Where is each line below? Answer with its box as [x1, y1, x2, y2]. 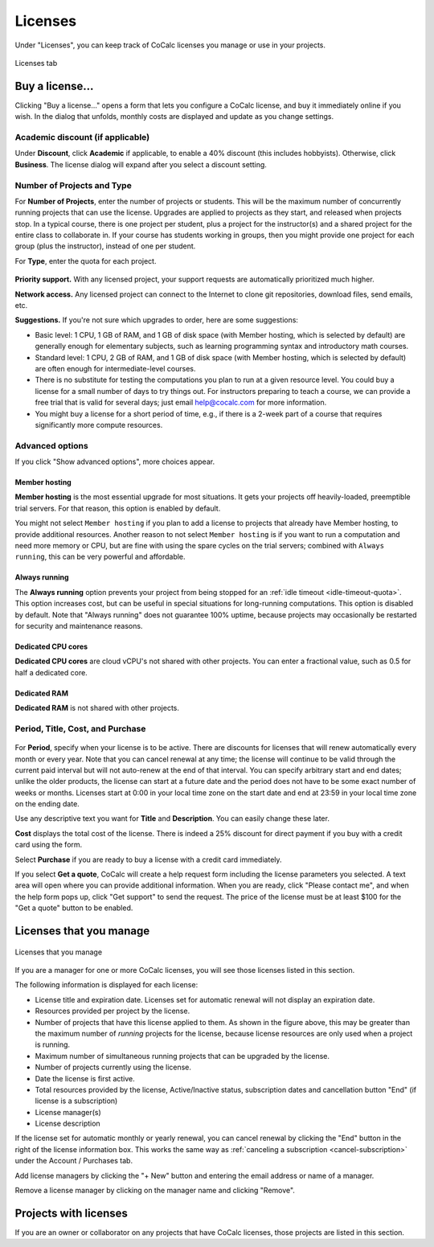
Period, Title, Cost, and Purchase [14, 723, 146, 734]
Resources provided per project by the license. [35, 1006, 190, 1016]
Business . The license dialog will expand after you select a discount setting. [14, 159, 267, 169]
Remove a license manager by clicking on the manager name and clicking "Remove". [14, 1186, 295, 1196]
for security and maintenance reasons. [14, 621, 143, 630]
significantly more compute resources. [35, 420, 163, 429]
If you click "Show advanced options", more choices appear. [14, 457, 215, 466]
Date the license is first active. [35, 1073, 136, 1083]
